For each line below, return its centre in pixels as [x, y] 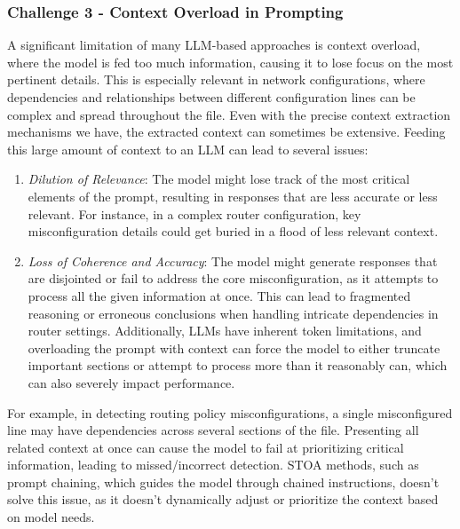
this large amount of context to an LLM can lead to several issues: [188, 149]
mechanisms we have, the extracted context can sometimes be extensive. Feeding [226, 132]
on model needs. [51, 517]
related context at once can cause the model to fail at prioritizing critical [206, 447]
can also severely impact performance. [131, 382]
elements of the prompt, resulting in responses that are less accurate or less [233, 196]
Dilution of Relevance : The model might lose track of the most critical [219, 179]
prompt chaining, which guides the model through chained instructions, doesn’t [223, 482]
